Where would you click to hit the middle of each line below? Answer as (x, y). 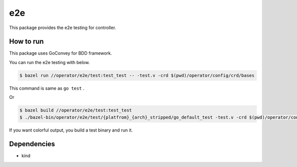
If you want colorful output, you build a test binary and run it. (71, 130)
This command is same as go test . (47, 88)
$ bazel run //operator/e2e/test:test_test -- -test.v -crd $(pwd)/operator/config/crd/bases (137, 75)
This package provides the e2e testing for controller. (63, 28)
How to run (26, 42)
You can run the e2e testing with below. (49, 62)
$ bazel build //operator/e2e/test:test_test (76, 110)
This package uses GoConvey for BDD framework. (61, 53)
